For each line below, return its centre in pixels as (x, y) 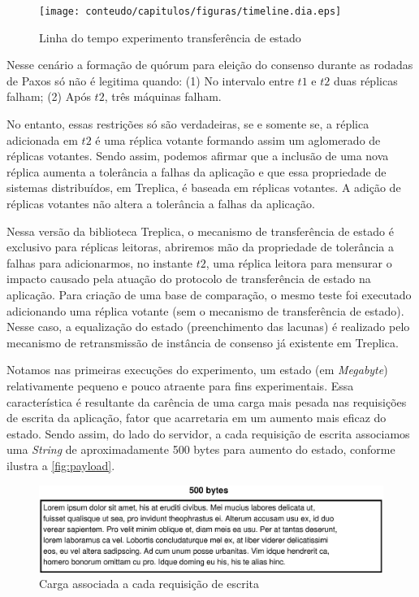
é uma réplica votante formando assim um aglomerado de (238, 139)
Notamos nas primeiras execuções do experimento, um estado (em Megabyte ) (197, 370)
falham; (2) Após (49, 96)
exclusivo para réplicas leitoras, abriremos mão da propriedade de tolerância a (201, 247)
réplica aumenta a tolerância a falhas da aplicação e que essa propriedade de (197, 171)
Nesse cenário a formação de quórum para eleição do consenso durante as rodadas (210, 65)
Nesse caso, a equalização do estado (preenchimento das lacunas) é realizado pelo (208, 327)
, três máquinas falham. (163, 96)
